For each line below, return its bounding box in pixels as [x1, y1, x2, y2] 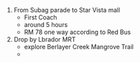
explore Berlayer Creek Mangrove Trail [23, 43, 134, 51]
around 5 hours [23, 21, 68, 28]
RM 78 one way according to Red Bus [23, 28, 131, 36]
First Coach [23, 13, 57, 21]
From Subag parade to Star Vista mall [13, 6, 121, 14]
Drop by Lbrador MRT [13, 35, 76, 44]
